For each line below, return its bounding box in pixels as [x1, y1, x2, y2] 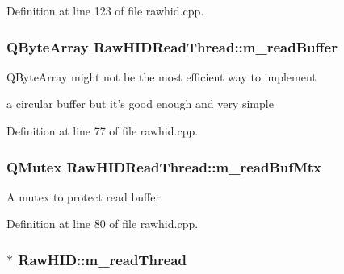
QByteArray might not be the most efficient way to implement [6, 68, 317, 85]
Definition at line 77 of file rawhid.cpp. [6, 122, 199, 139]
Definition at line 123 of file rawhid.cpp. [6, 2, 204, 19]
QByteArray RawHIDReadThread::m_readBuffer [6, 36, 338, 56]
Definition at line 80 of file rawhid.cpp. [6, 215, 199, 232]
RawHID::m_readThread [18, 249, 187, 269]
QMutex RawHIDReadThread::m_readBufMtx [6, 156, 322, 176]
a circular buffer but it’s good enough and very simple [6, 95, 274, 112]
